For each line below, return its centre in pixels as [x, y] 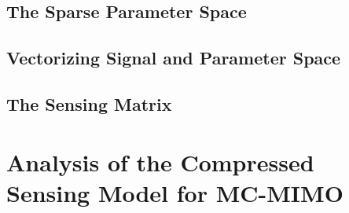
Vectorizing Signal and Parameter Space [174, 58]
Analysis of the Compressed [160, 162]
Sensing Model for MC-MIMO [175, 192]
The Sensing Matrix [89, 103]
